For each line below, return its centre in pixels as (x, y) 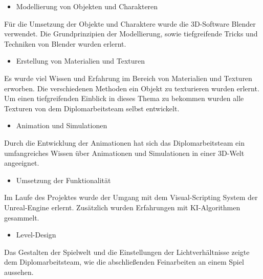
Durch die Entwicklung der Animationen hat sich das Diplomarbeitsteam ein (124, 142)
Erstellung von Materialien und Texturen (81, 61)
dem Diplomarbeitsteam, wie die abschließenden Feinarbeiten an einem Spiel (124, 262)
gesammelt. (22, 217)
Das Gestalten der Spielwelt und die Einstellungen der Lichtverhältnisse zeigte (127, 252)
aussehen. (19, 272)
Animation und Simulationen (62, 125)
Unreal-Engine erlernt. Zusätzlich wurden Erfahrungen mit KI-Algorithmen (122, 207)
